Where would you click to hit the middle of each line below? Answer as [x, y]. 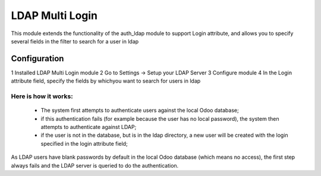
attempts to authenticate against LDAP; [89, 127]
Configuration [37, 59]
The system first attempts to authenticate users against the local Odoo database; [140, 111]
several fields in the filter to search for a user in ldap [75, 41]
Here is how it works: [42, 96]
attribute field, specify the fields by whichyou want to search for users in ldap [106, 81]
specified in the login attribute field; [84, 143]
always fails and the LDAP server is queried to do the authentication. [95, 165]
